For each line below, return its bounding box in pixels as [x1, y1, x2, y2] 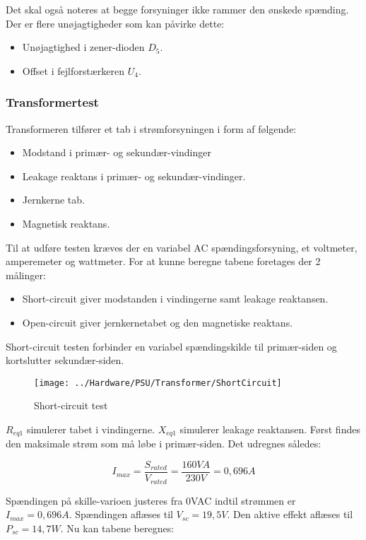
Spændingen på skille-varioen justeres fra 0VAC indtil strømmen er [6, 493, 296, 507]
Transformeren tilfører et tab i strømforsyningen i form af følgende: [6, 121, 297, 136]
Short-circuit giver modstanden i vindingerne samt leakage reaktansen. [22, 291, 329, 306]
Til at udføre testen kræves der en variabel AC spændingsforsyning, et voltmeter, [6, 240, 358, 254]
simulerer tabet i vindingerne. [26, 421, 155, 436]
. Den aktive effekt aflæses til [227, 507, 353, 522]
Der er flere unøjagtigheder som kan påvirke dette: [6, 16, 225, 30]
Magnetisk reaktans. [22, 216, 110, 230]
